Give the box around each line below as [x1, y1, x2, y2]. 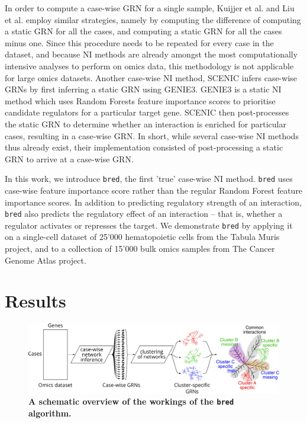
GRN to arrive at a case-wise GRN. [5, 152, 134, 165]
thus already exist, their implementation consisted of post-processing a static [5, 141, 283, 153]
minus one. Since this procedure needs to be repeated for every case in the [5, 36, 274, 49]
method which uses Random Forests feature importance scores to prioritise [5, 94, 276, 107]
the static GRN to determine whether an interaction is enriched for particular [5, 117, 286, 130]
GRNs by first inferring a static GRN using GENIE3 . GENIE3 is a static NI [5, 83, 282, 95]
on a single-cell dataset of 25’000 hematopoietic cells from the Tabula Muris [5, 230, 280, 243]
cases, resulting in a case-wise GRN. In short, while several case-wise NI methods [5, 129, 299, 142]
